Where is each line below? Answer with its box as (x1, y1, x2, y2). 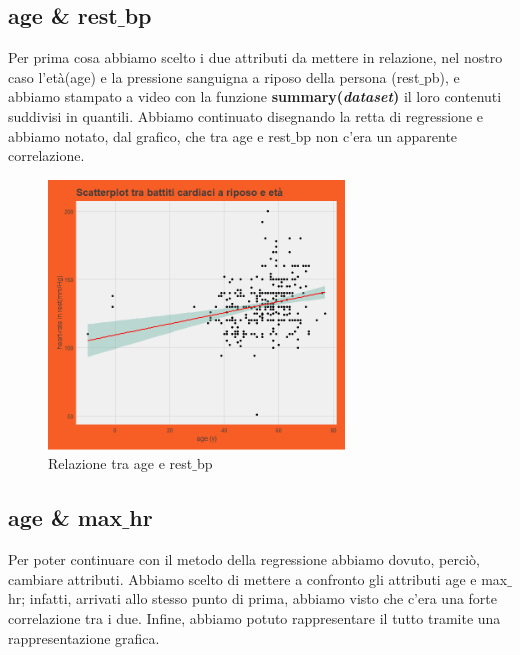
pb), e (424, 66, 460, 87)
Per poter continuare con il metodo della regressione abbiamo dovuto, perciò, (8, 549, 480, 570)
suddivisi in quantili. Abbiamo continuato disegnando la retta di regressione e (8, 105, 483, 126)
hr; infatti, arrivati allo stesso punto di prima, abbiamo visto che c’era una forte (8, 588, 498, 609)
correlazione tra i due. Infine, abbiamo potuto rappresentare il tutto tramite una (8, 607, 501, 628)
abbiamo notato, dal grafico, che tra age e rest (8, 125, 291, 146)
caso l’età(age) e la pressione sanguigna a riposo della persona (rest (8, 66, 420, 87)
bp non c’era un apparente (295, 125, 458, 146)
